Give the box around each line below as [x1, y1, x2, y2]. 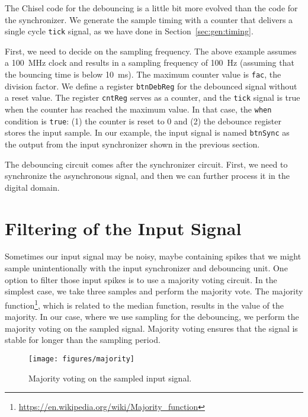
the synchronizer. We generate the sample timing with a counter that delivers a [5, 13, 293, 25]
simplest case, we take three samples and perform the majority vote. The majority [5, 285, 303, 297]
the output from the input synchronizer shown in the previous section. [5, 137, 260, 150]
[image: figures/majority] [28, 354, 134, 363]
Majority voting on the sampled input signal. [28, 371, 192, 384]
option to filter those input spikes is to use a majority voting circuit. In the [5, 273, 277, 286]
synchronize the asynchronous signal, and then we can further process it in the [5, 169, 290, 182]
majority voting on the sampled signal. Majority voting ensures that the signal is [5, 322, 298, 334]
